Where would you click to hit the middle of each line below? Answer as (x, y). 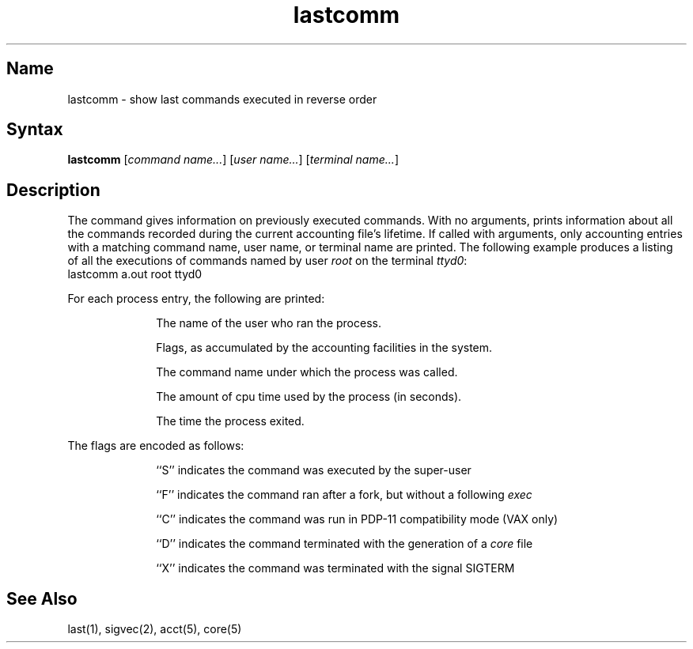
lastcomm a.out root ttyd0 (135, 274)
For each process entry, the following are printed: (196, 299)
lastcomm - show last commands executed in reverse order (222, 99)
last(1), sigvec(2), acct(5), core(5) (155, 629)
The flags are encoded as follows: (156, 446)
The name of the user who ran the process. (269, 323)
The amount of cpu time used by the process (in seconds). (309, 397)
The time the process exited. (230, 421)
